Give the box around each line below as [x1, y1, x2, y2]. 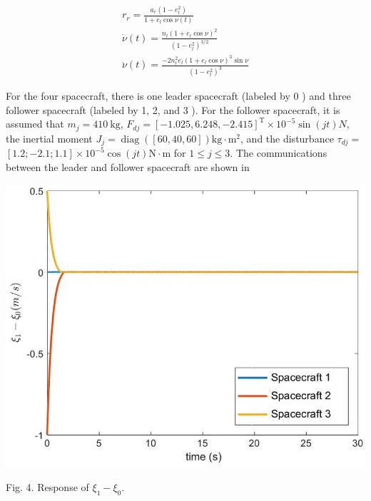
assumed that [6, 116, 64, 131]
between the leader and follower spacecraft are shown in [6, 159, 250, 174]
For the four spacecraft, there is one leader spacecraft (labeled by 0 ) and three [6, 88, 351, 103]
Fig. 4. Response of [6, 480, 89, 495]
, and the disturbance [240, 130, 334, 145]
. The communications [230, 145, 327, 160]
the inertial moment [6, 130, 93, 145]
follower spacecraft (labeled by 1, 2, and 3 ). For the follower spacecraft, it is [6, 102, 340, 117]
